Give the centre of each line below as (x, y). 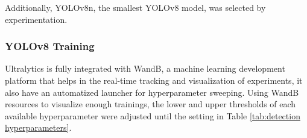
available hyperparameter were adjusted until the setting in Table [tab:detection (153, 115)
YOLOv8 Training (50, 46)
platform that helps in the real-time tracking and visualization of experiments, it (154, 80)
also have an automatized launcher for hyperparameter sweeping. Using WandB (152, 92)
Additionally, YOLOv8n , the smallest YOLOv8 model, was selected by (135, 7)
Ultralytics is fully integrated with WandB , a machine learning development (145, 68)
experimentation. (36, 19)
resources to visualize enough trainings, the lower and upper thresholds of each (150, 104)
